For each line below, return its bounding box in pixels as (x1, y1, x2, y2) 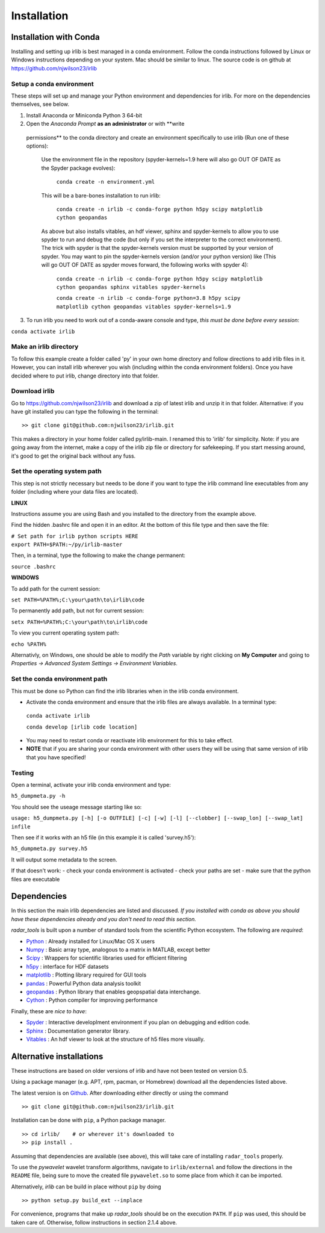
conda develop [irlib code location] (26, 723, 138, 730)
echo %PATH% (11, 641, 46, 647)
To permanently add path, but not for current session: (11, 607, 144, 614)
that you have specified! (26, 753, 86, 761)
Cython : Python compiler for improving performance (26, 996, 158, 1004)
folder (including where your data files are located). (11, 488, 138, 495)
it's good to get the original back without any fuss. (11, 452, 136, 459)
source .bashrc (11, 563, 57, 570)
